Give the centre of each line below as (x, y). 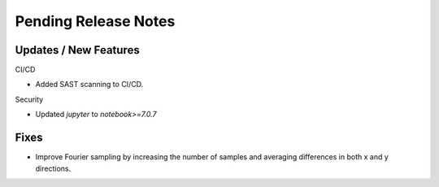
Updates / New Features (77, 50)
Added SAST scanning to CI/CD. (89, 85)
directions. (53, 168)
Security (29, 99)
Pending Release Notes (95, 21)
